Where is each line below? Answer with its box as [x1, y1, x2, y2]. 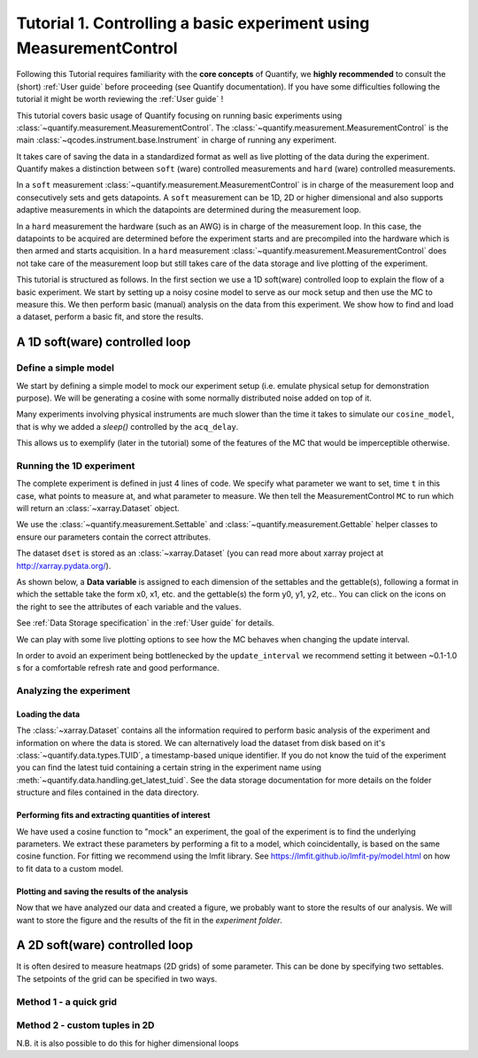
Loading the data [16, 709, 81, 720]
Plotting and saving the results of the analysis [16, 886, 189, 897]
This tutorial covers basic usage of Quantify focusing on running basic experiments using [16, 110, 343, 121]
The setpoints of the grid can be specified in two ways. [16, 973, 218, 984]
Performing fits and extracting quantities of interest [16, 810, 211, 821]
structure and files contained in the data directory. [16, 787, 199, 797]
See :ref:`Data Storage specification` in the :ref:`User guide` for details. [16, 618, 274, 628]
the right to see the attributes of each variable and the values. [16, 601, 242, 611]
